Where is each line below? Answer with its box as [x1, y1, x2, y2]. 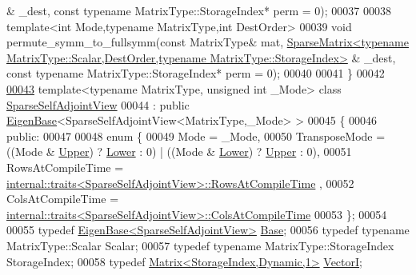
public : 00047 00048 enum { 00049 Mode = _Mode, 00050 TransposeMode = [6, 127, 386, 144]
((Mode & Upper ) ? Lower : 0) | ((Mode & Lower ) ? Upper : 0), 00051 [6, 143, 352, 160]
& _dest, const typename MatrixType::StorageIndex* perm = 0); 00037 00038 [6, 2, 391, 18]
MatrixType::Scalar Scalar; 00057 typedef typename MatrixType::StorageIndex [6, 237, 394, 253]
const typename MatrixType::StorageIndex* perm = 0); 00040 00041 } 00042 [6, 65, 385, 82]
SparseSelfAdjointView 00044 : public [6, 96, 190, 113]
